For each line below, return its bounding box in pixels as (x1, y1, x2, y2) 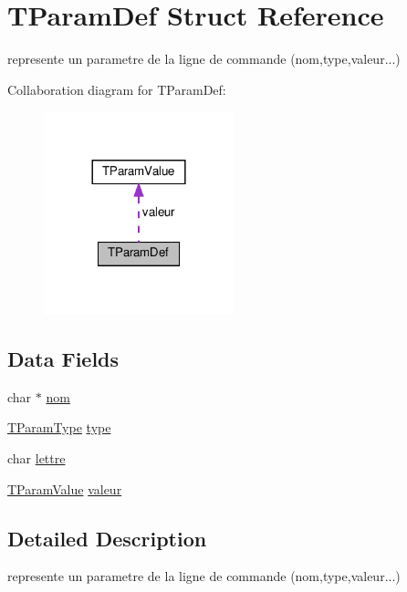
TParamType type (7, 418, 111, 437)
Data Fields (7, 345, 120, 373)
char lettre (7, 449, 66, 468)
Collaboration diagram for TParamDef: (7, 79, 226, 99)
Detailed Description (7, 524, 207, 552)
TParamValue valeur (7, 479, 122, 498)
